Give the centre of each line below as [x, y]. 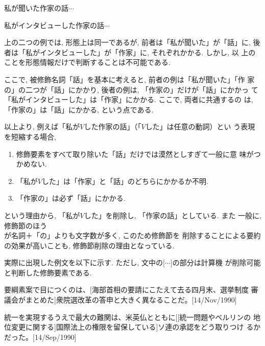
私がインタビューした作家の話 [54, 25]
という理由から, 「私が [42, 215]
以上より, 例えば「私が [42, 126]
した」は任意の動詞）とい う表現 [200, 126]
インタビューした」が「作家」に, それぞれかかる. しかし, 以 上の [148, 52]
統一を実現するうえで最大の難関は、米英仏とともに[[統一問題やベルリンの [128, 317]
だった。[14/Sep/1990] [40, 337]
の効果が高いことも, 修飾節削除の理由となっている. [89, 245]
